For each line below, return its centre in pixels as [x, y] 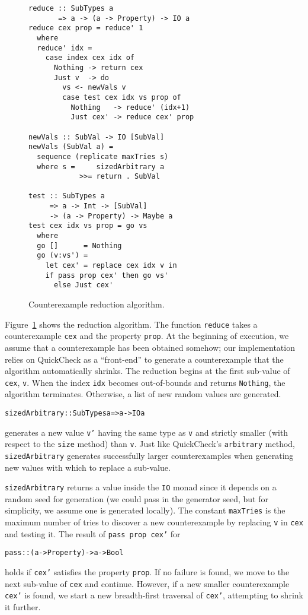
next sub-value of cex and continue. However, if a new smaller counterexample [147, 583]
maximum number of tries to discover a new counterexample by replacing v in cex [154, 522]
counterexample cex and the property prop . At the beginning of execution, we [147, 336]
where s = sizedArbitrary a [101, 167]
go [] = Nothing [79, 245]
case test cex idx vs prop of [122, 97]
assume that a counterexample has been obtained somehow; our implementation [150, 347]
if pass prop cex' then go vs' [107, 275]
